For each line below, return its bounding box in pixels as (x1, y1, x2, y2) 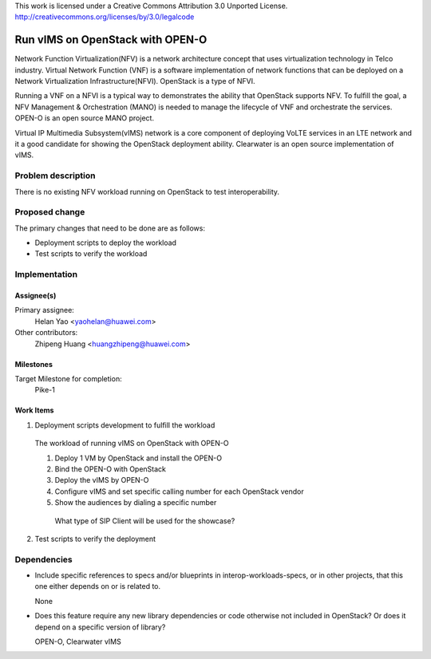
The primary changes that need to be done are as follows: (14, 223, 205, 233)
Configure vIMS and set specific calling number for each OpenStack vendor (54, 487, 305, 496)
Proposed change (14, 207, 85, 218)
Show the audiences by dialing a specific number (54, 498, 217, 507)
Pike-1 (34, 385, 55, 395)
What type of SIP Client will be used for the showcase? (54, 515, 235, 526)
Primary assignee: (14, 306, 75, 315)
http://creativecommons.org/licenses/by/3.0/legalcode (14, 12, 195, 22)
